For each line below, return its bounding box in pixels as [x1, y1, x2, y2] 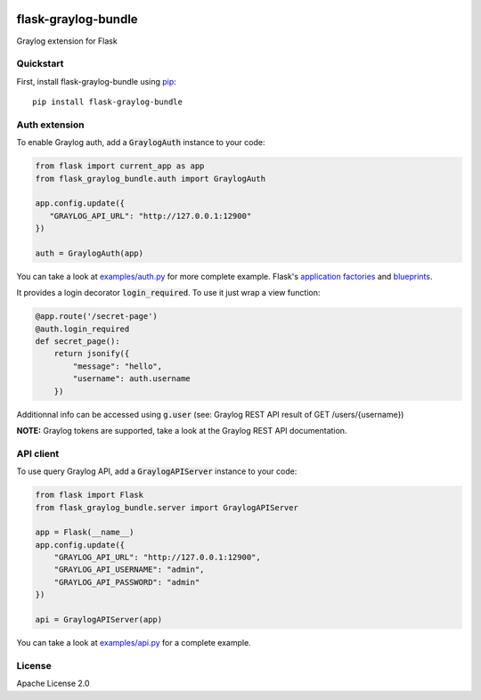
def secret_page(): [35, 337, 120, 346]
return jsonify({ [53, 348, 130, 359]
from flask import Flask [35, 490, 144, 501]
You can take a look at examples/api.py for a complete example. [16, 638, 251, 647]
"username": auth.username [72, 374, 191, 384]
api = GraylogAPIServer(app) [35, 615, 163, 625]
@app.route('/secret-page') [35, 312, 158, 322]
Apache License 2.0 [16, 678, 90, 689]
